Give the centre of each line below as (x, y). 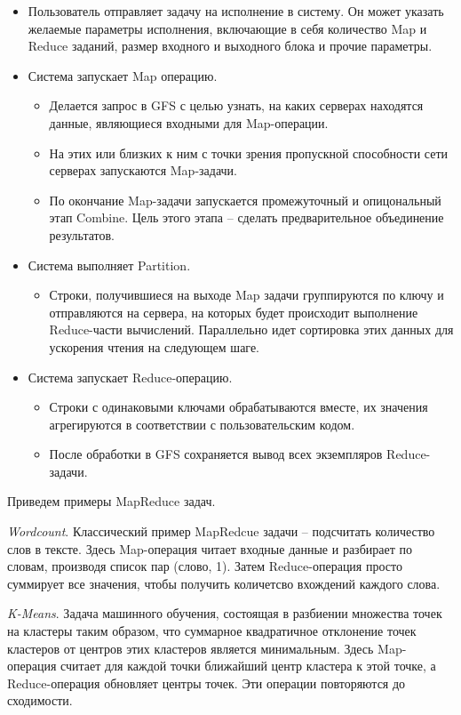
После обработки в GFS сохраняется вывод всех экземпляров (216, 454)
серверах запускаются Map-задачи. (143, 170)
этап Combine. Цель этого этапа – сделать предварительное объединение (246, 217)
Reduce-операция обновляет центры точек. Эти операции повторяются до (207, 683)
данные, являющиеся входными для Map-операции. (189, 122)
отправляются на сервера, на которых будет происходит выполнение (234, 312)
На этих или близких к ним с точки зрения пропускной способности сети (249, 153)
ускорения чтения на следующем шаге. (155, 346)
